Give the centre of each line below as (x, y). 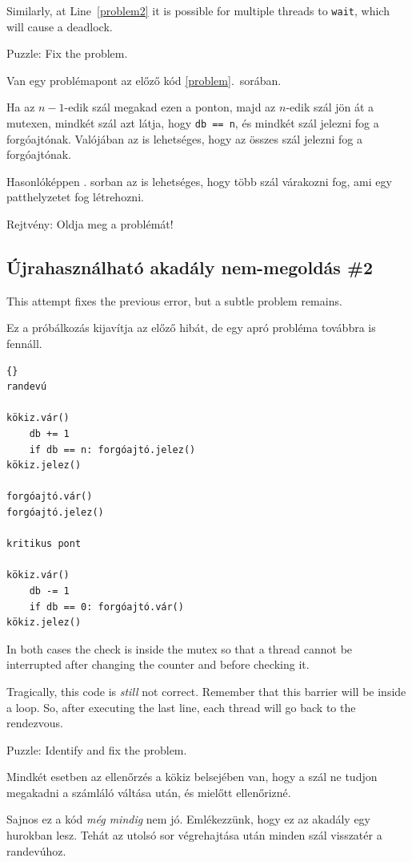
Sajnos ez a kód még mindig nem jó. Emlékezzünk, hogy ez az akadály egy (188, 819)
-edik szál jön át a (330, 107)
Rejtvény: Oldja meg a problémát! (90, 224)
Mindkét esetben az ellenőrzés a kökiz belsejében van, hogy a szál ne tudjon (192, 777)
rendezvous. (35, 723)
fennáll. (24, 344)
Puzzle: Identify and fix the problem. (97, 749)
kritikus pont (44, 544)
